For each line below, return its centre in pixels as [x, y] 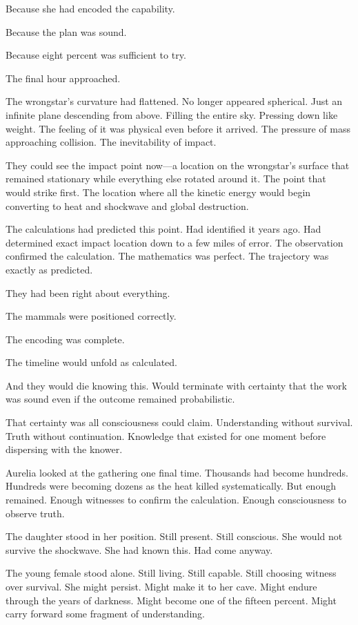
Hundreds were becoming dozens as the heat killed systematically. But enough [171, 486]
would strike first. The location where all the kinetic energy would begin [158, 192]
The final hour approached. [63, 78]
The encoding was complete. [65, 339]
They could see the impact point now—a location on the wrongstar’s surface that [178, 165]
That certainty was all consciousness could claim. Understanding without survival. [179, 422]
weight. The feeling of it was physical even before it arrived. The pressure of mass [178, 128]
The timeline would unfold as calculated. [91, 362]
